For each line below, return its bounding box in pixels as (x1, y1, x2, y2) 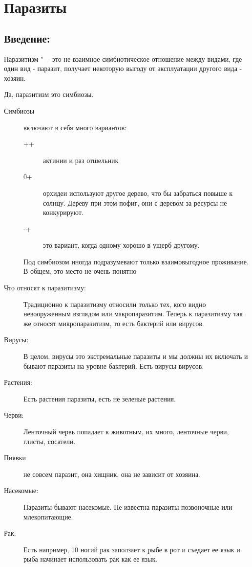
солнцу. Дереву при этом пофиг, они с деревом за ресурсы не (43, 197, 227, 208)
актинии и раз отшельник (43, 155, 119, 165)
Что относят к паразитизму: (4, 283, 86, 293)
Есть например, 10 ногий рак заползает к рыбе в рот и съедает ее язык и (23, 544, 240, 554)
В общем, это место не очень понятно (23, 266, 137, 276)
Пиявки (4, 452, 26, 463)
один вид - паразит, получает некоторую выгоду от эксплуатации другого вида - (4, 63, 242, 73)
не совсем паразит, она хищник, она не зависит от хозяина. (23, 469, 201, 479)
